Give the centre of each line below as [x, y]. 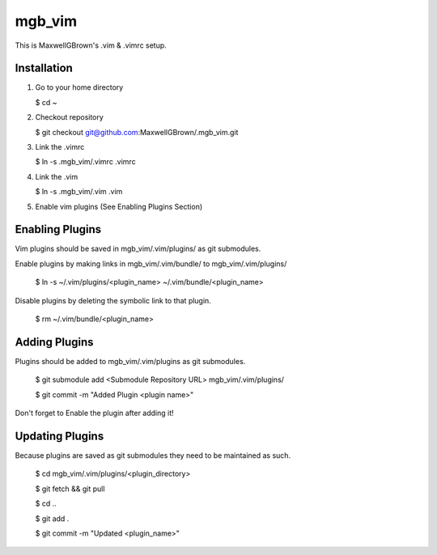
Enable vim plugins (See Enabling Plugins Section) [119, 206]
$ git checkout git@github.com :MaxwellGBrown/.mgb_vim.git [137, 132]
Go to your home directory [79, 87]
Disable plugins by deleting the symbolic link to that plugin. [113, 300]
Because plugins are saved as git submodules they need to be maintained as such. [153, 455]
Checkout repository [70, 117]
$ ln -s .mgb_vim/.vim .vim [79, 192]
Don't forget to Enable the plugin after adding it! [94, 413]
